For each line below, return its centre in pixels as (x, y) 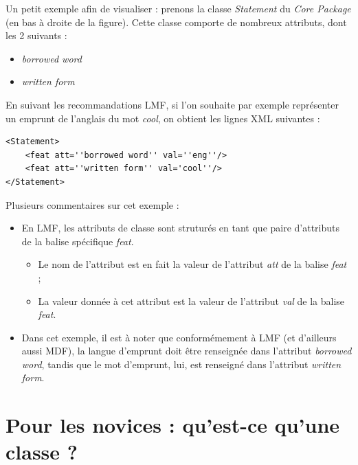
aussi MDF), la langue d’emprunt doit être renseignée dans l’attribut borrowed (187, 351)
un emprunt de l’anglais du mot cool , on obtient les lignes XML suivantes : (163, 118)
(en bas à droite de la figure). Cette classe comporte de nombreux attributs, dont (176, 22)
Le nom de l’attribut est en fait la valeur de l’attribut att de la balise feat (192, 264)
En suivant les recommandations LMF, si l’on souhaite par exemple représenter (172, 104)
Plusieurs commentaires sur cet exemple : (92, 204)
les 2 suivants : (36, 35)
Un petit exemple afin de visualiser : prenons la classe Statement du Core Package (178, 8)
